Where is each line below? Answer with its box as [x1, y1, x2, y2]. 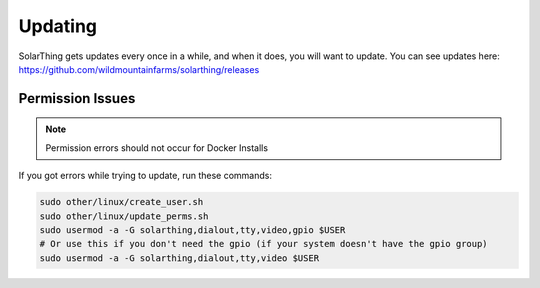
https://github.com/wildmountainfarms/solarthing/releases [18, 63, 260, 75]
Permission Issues [18, 90, 136, 107]
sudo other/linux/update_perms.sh [39, 210, 209, 222]
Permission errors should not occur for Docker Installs [45, 141, 269, 154]
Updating [18, 15, 98, 37]
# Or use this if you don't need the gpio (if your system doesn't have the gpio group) [39, 238, 489, 250]
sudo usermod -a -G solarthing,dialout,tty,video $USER [39, 252, 320, 264]
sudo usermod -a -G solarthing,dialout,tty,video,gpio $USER [39, 224, 346, 235]
